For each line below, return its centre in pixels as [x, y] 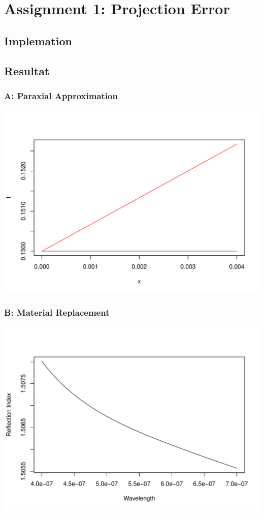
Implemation [38, 40]
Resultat [27, 70]
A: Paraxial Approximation [61, 95]
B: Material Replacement [57, 312]
